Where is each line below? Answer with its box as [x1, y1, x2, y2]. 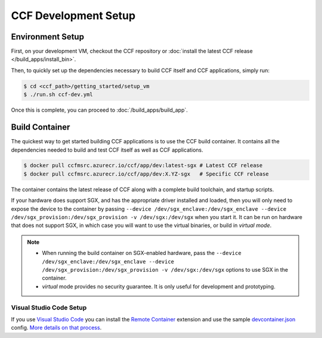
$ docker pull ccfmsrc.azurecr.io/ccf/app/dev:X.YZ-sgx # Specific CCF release [23, 170, 270, 177]
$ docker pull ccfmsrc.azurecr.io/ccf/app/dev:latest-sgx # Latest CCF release [23, 162, 263, 169]
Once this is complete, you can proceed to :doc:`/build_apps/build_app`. [11, 106, 188, 113]
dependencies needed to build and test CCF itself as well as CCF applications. [11, 146, 204, 153]
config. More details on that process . [11, 324, 102, 331]
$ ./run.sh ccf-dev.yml [23, 91, 94, 98]
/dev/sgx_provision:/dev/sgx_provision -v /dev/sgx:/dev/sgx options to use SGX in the [42, 266, 289, 273]
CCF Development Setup [11, 9, 136, 22]
